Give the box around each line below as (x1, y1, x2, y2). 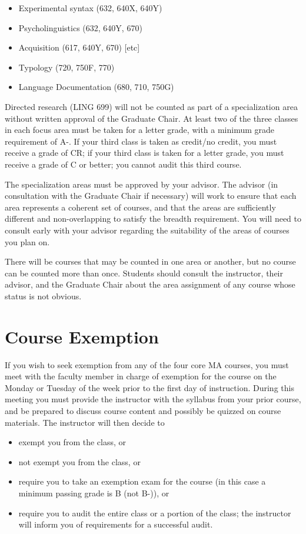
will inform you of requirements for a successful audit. (18, 518, 213, 530)
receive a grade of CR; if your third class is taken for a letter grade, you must (5, 146, 284, 159)
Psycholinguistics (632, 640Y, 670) (18, 21, 142, 34)
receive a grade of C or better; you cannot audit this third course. (5, 158, 242, 170)
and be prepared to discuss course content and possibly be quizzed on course (5, 404, 281, 416)
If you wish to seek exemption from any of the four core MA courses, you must (5, 358, 289, 371)
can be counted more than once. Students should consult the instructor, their (5, 266, 283, 279)
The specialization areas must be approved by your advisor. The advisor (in (5, 178, 278, 190)
